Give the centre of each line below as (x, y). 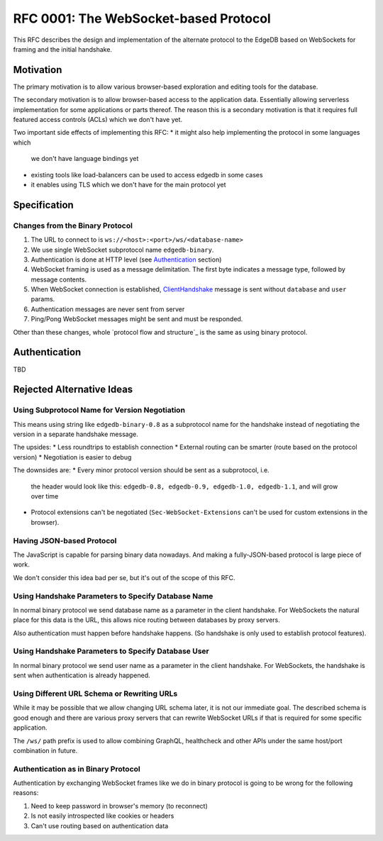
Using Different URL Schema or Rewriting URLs (95, 694)
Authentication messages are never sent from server (108, 309)
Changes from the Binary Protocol (73, 225)
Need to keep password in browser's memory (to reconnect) (120, 806)
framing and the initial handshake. (63, 49)
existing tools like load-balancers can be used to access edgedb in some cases (147, 174)
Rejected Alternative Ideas (73, 390)
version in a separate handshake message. (76, 434)
